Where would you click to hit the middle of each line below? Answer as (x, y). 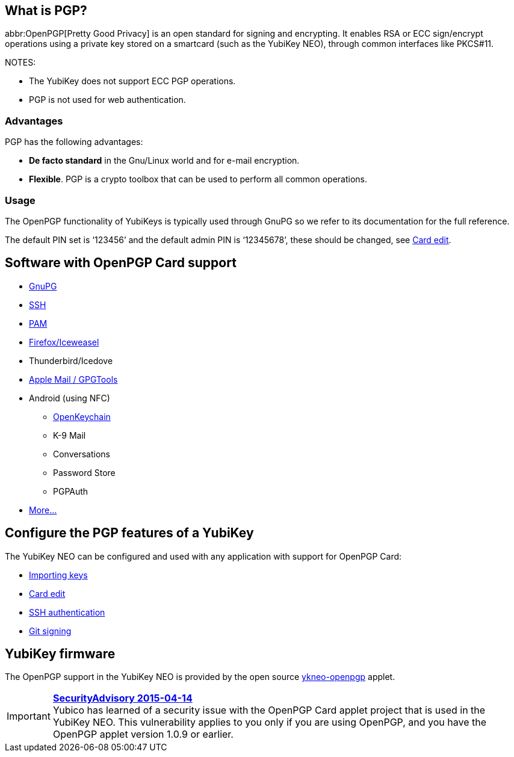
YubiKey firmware (60, 654)
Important (29, 716)
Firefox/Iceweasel (64, 342)
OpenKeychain (82, 416)
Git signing (50, 631)
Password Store (84, 472)
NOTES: (20, 63)
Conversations (82, 454)
